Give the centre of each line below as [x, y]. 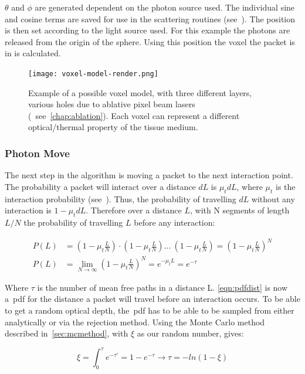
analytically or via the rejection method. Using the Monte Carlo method [135, 322]
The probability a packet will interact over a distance [100, 186]
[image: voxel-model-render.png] [93, 74]
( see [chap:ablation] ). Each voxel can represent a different [134, 115]
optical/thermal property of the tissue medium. [113, 127]
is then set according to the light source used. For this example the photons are [148, 30]
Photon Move [37, 153]
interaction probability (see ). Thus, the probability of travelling [121, 198]
